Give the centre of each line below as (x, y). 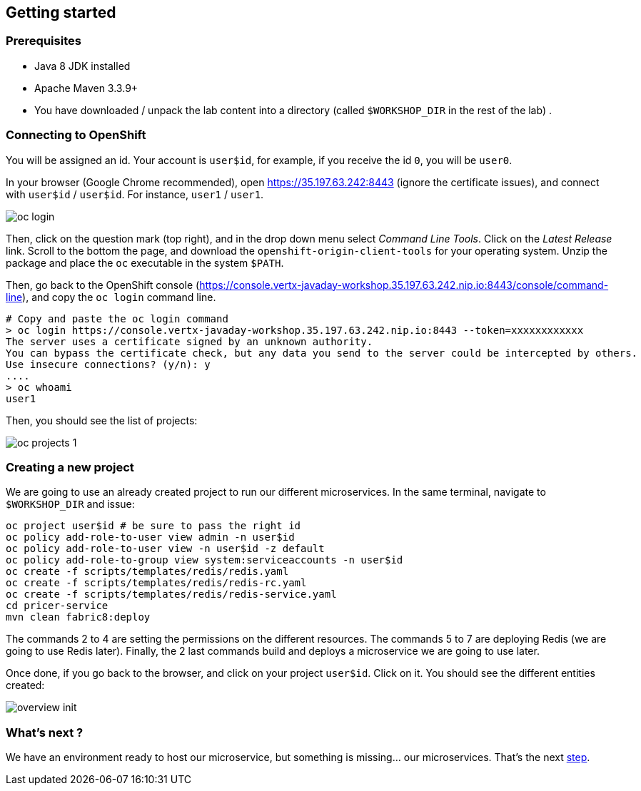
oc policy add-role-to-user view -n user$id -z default (165, 549)
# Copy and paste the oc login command (117, 318)
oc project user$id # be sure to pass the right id (153, 526)
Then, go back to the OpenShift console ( (103, 285)
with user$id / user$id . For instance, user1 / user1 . (135, 194)
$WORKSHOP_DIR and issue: (70, 504)
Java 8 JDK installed (82, 66)
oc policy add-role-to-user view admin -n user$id (150, 537)
